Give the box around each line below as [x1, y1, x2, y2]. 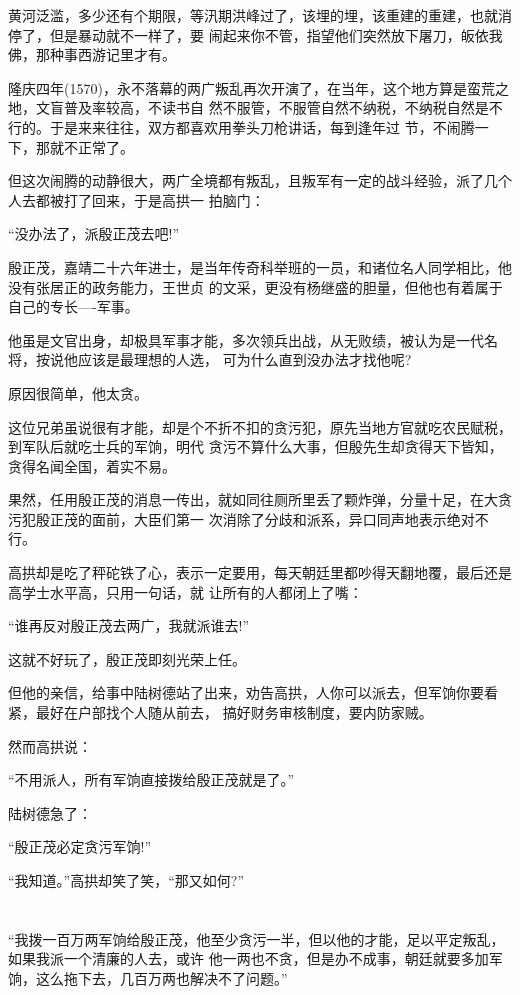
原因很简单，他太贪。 [8, 382, 148, 403]
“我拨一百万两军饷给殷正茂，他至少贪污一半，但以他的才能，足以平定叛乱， [8, 928, 505, 949]
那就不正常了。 [35, 136, 134, 157]
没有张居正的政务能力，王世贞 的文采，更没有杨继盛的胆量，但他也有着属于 [8, 276, 503, 297]
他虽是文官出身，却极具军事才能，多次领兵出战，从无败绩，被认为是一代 [8, 329, 484, 350]
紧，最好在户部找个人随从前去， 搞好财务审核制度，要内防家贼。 [8, 702, 433, 723]
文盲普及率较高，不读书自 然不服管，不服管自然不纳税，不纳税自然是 [35, 97, 489, 118]
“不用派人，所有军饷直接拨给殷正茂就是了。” [8, 769, 295, 790]
